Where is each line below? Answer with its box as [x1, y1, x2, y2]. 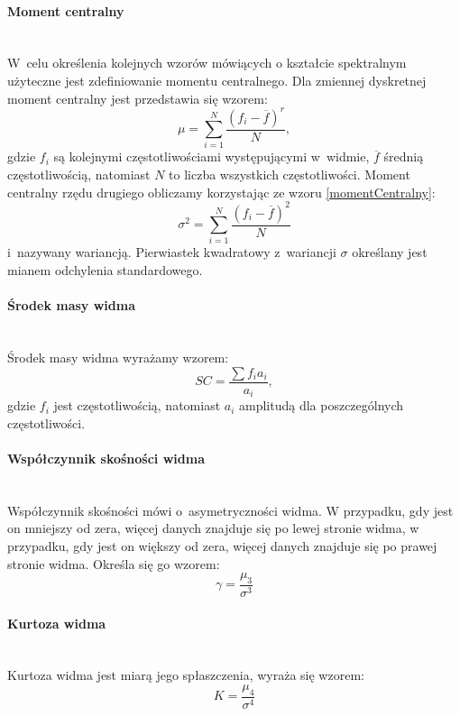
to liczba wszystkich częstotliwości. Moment [169, 165, 410, 184]
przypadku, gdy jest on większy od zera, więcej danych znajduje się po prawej [7, 536, 437, 555]
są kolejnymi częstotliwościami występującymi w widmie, [53, 147, 370, 166]
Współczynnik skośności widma [7, 448, 205, 467]
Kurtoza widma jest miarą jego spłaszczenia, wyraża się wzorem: [7, 666, 364, 684]
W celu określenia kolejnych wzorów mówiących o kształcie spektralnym [7, 53, 407, 72]
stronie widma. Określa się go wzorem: [7, 554, 220, 573]
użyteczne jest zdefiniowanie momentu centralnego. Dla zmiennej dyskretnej [7, 70, 427, 89]
